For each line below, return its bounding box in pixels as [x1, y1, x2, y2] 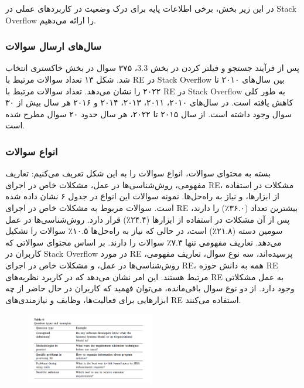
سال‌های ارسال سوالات [5, 39, 101, 53]
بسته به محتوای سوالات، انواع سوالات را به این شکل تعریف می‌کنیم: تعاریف [5, 167, 271, 179]
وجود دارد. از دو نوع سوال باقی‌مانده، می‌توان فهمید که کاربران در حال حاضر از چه [5, 282, 295, 294]
